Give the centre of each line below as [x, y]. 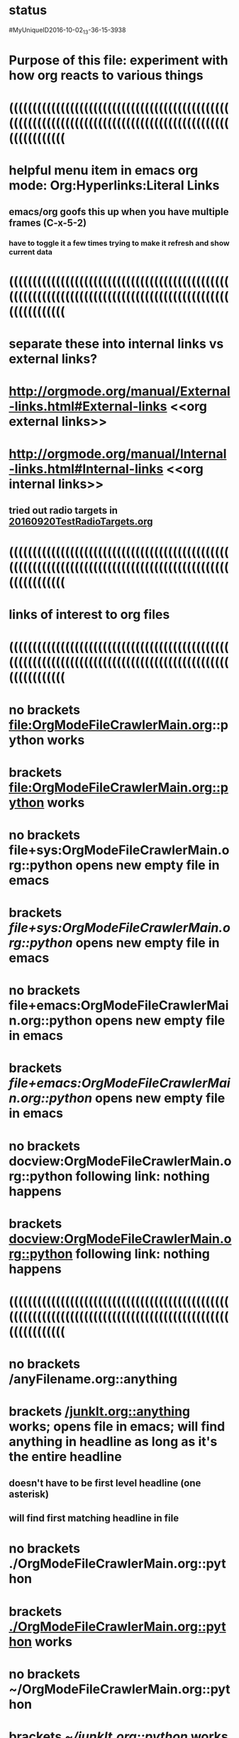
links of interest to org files [89, 614]
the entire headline [65, 1457]
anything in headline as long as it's [113, 1442]
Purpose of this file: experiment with [118, 60]
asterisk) [29, 1494]
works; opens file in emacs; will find [117, 1427]
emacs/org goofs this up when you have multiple [119, 212]
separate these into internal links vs [116, 344]
